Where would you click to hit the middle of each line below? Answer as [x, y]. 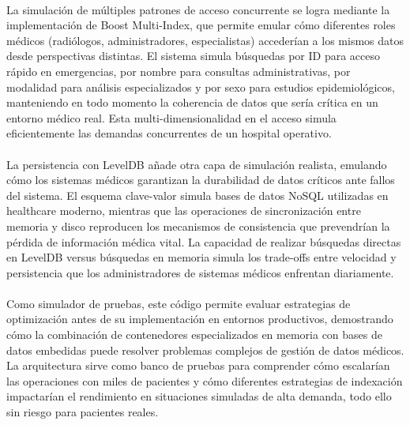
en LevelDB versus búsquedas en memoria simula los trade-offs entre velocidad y [201, 257]
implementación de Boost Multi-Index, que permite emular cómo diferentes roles [201, 25]
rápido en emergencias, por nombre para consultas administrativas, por [179, 71]
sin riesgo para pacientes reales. [83, 412]
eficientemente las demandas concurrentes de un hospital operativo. [169, 133]
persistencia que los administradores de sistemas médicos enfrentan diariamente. [200, 272]
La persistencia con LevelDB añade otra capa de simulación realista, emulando [197, 164]
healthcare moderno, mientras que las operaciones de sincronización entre [184, 211]
